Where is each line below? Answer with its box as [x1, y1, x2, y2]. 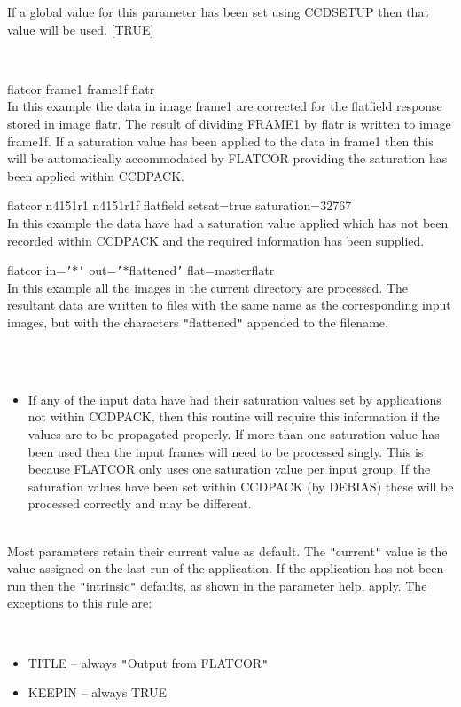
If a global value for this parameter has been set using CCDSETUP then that [7, 3, 429, 20]
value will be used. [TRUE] [7, 20, 154, 38]
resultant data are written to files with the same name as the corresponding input [7, 295, 451, 314]
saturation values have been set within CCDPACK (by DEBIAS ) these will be [27, 476, 454, 495]
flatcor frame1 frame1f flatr [7, 79, 155, 98]
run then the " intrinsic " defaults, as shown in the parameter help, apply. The [7, 576, 427, 594]
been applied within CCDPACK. [7, 166, 184, 185]
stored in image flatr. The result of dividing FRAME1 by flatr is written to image [7, 114, 451, 132]
